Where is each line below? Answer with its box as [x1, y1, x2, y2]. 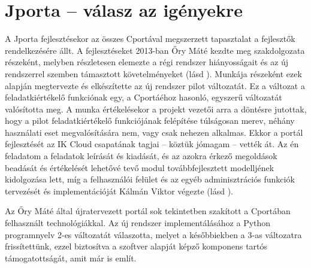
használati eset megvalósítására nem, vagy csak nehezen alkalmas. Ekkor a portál [5, 126, 303, 138]
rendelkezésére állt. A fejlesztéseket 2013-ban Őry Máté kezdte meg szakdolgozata [5, 44, 305, 56]
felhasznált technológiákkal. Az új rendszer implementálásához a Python [5, 217, 271, 229]
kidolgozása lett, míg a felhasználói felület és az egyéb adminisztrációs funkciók [5, 173, 295, 185]
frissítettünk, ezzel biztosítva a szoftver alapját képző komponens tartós [5, 240, 268, 252]
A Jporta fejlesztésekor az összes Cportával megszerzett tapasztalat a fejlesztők [5, 32, 295, 45]
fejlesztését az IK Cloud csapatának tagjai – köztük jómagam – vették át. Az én [5, 138, 299, 150]
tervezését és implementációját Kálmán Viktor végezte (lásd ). [5, 184, 233, 197]
